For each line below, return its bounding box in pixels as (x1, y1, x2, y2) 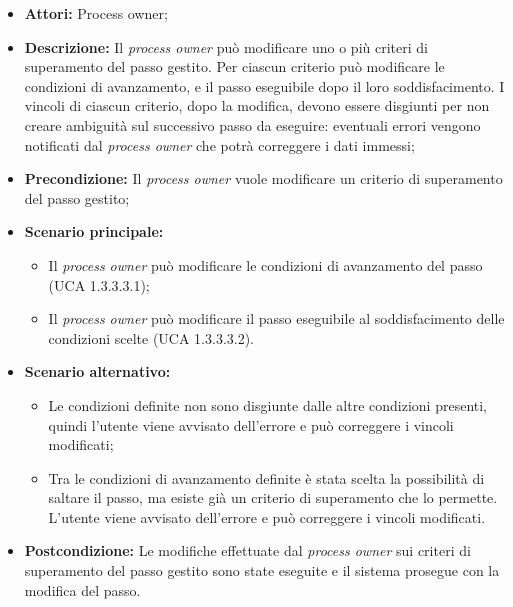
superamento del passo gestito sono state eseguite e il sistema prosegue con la (24, 560, 500, 581)
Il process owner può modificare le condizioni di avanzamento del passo (48, 254, 483, 275)
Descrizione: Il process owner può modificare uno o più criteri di (24, 36, 428, 57)
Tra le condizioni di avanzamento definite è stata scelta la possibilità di (48, 467, 485, 488)
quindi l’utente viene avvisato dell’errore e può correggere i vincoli (48, 414, 454, 435)
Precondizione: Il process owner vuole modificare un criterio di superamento (24, 168, 503, 189)
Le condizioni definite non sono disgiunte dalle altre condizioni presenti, (48, 394, 488, 415)
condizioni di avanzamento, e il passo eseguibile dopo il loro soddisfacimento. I (24, 75, 505, 96)
